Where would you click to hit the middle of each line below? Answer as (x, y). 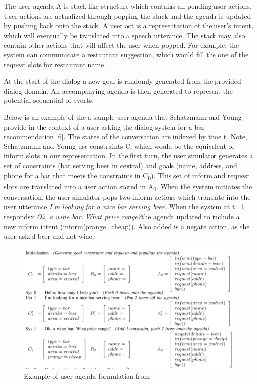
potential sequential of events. (49, 100)
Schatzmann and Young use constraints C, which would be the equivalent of (119, 146)
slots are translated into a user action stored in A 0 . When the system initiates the (128, 187)
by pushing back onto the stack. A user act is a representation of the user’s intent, (128, 25)
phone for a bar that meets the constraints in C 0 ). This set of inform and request (127, 176)
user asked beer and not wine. (49, 236)
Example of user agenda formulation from (87, 375)
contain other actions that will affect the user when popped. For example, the (122, 45)
